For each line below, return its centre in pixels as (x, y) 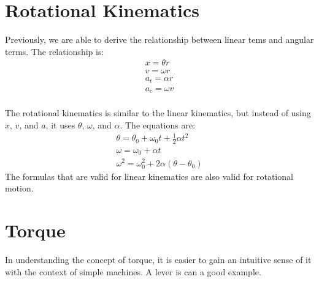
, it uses (60, 124)
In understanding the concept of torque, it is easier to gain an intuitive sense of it (158, 259)
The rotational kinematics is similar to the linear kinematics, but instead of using (158, 113)
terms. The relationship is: (55, 51)
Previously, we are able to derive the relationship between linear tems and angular (159, 39)
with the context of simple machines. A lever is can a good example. (133, 271)
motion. (19, 188)
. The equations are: (158, 124)
